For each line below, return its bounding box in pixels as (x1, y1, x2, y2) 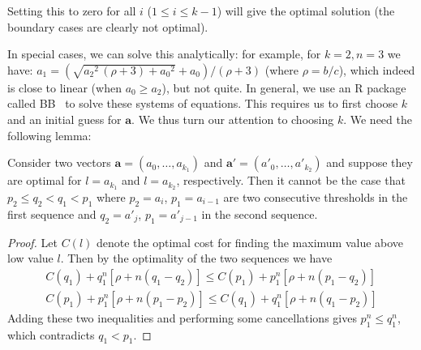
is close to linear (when (7, 79, 122, 96)
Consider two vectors (7, 154, 111, 171)
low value (7, 250, 54, 267)
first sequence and (7, 205, 97, 222)
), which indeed (338, 61, 415, 78)
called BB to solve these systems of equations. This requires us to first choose (7, 95, 398, 112)
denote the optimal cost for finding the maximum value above (96, 233, 404, 250)
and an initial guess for (7, 110, 122, 127)
